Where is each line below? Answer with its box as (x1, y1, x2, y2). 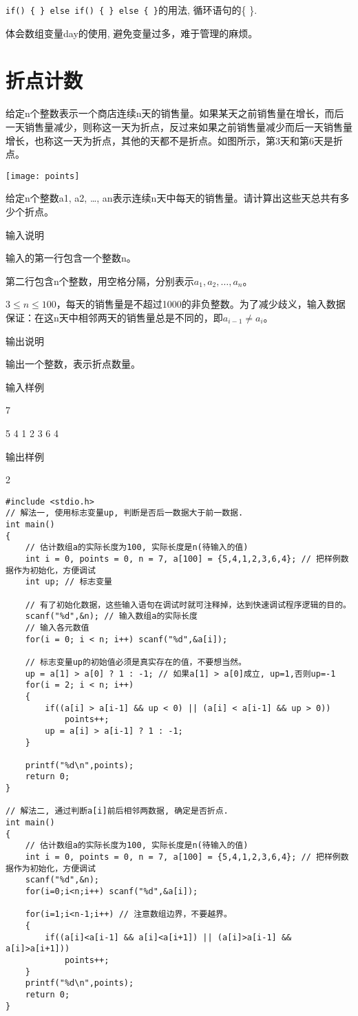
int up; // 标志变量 (25, 577, 112, 587)
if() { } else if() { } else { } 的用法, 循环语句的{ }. (6, 3, 257, 17)
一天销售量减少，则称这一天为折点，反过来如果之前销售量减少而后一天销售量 (6, 119, 352, 134)
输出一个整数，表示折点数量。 (6, 357, 140, 371)
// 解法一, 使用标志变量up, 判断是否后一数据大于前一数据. (6, 508, 244, 518)
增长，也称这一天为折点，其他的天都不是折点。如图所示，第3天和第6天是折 (6, 133, 343, 147)
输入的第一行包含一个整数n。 (6, 251, 136, 265)
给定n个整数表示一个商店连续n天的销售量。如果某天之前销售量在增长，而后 (6, 106, 344, 120)
